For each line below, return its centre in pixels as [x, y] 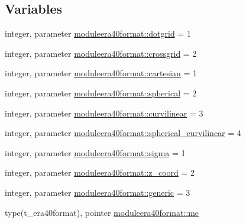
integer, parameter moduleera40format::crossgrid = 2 [101, 53]
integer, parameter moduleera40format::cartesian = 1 [101, 73]
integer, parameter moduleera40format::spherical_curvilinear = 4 [123, 133]
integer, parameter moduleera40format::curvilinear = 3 [104, 113]
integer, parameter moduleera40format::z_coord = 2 [100, 172]
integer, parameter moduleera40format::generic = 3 [98, 192]
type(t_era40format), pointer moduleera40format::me [102, 212]
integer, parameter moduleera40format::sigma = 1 [95, 152]
